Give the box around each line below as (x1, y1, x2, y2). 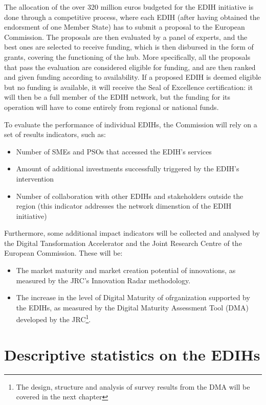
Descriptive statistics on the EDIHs (4, 344, 260, 365)
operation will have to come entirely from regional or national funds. (4, 101, 219, 112)
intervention (16, 173, 54, 184)
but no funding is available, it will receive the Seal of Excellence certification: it (4, 81, 253, 92)
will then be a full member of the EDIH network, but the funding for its (4, 92, 231, 102)
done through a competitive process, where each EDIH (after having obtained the (4, 11, 260, 22)
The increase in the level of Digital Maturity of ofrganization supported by (16, 292, 250, 303)
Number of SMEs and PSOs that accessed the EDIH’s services (16, 146, 212, 156)
